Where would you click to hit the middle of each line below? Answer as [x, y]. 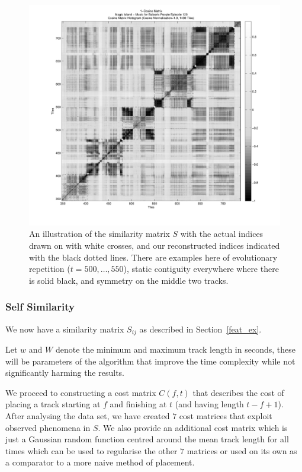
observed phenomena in [48, 427]
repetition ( [50, 269]
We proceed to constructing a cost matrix [81, 392]
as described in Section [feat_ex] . [200, 329]
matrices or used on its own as [242, 450]
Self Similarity [40, 307]
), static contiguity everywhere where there [201, 269]
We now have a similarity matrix [65, 329]
